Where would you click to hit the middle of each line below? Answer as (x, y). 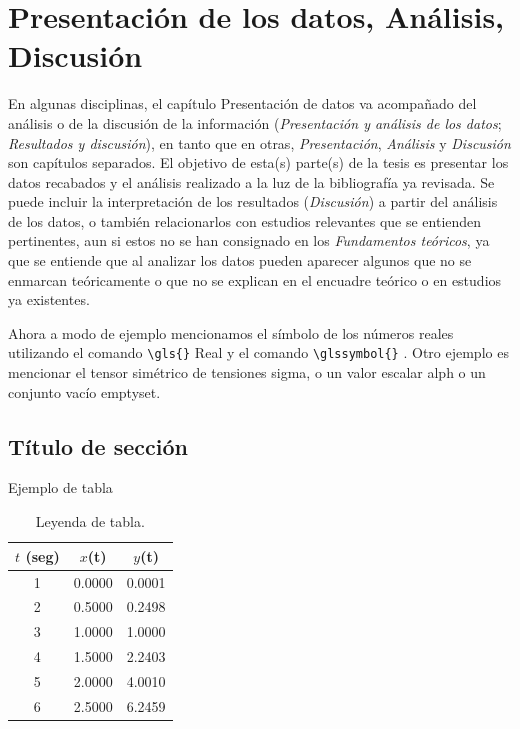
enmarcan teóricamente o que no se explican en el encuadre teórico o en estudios (255, 279)
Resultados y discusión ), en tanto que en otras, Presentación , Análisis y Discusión (259, 142)
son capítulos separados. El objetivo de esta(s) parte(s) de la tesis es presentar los (258, 162)
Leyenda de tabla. (90, 521)
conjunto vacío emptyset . (84, 391)
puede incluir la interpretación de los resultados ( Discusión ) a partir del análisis (253, 201)
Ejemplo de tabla (60, 487)
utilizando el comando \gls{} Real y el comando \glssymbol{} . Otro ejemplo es (258, 352)
